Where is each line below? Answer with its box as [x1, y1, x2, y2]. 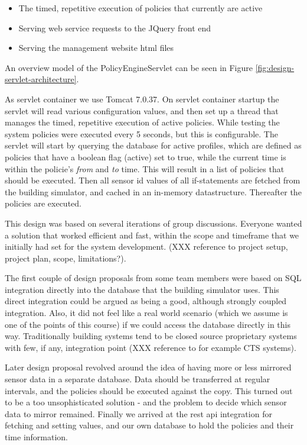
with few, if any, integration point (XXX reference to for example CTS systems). [5, 341, 296, 353]
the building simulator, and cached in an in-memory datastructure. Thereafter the [5, 185, 302, 198]
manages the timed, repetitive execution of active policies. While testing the [5, 116, 280, 128]
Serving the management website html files [18, 41, 174, 54]
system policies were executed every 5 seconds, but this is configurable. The [5, 127, 278, 140]
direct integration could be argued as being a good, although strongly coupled [5, 295, 287, 307]
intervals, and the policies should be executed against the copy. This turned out [5, 384, 293, 396]
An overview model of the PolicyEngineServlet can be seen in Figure [5, 61, 253, 73]
